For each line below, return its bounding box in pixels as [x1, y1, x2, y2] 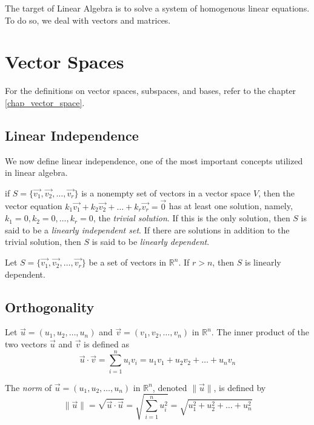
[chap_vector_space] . [5, 96, 85, 109]
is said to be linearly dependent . [92, 235, 210, 248]
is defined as [84, 338, 129, 350]
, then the [258, 186, 295, 199]
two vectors [5, 338, 47, 350]
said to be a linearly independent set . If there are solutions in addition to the [5, 223, 290, 236]
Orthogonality [5, 297, 95, 316]
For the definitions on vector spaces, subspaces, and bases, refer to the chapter [5, 84, 296, 97]
